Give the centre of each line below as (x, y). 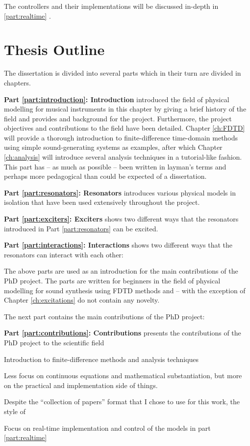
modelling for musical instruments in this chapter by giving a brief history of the (125, 109)
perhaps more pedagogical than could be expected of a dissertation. (105, 176)
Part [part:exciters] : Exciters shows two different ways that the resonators (121, 219)
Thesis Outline (54, 49)
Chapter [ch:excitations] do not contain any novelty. (82, 300)
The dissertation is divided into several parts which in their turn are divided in (123, 73)
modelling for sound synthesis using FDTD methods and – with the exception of (125, 290)
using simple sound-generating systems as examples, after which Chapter (113, 147)
